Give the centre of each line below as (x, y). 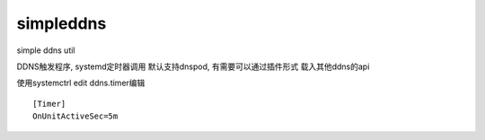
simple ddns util (46, 50)
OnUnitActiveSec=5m (75, 116)
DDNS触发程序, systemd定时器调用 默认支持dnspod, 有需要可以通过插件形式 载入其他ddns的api (193, 66)
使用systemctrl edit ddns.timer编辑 (81, 83)
